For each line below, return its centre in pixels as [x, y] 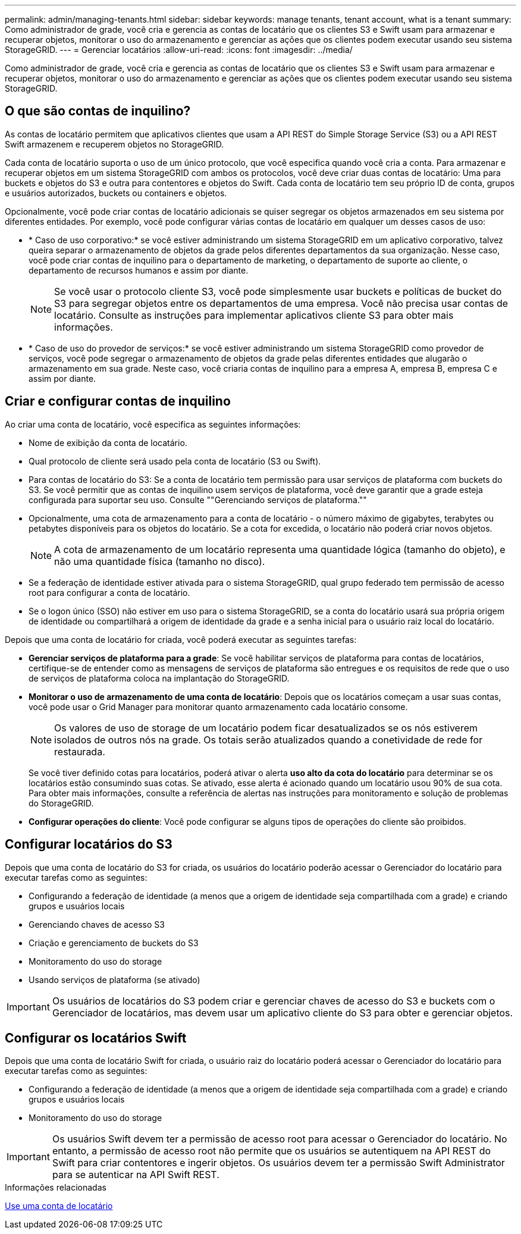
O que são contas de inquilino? [98, 111]
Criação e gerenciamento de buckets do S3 [114, 943]
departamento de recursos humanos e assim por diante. [139, 270]
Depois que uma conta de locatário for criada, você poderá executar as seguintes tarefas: [181, 639]
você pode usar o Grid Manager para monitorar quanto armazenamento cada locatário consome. [218, 707]
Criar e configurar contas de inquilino [118, 401]
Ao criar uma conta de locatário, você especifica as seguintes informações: [153, 424]
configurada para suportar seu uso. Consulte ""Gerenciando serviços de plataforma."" [198, 500]
